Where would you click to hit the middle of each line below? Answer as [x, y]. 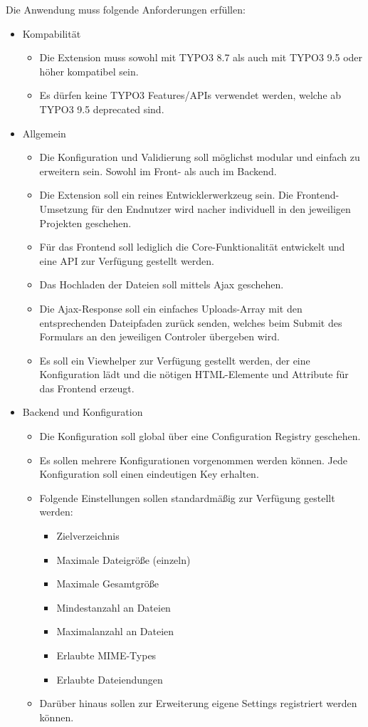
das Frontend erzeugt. [87, 388]
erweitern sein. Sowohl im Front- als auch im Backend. [158, 171]
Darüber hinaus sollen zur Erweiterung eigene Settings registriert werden [198, 703]
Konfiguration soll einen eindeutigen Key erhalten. [149, 474]
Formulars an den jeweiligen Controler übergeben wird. [159, 336]
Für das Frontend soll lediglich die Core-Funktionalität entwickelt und [192, 247]
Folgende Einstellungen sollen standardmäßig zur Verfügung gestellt [187, 497]
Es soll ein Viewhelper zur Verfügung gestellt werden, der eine [175, 360]
